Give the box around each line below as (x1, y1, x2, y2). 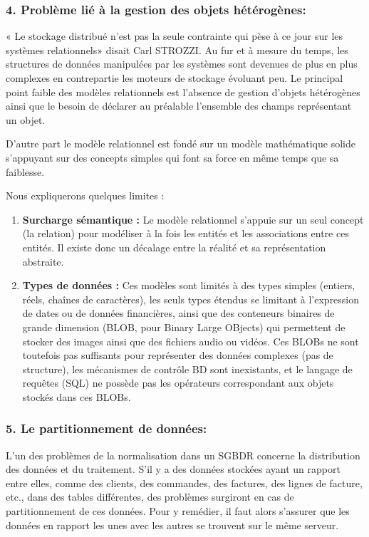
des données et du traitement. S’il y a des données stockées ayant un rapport (6, 462, 341, 476)
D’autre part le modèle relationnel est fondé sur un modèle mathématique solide (6, 136, 355, 151)
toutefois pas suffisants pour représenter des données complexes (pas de (22, 348, 333, 363)
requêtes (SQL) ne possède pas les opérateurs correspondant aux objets (22, 375, 334, 390)
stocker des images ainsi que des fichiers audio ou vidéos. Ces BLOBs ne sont (22, 333, 359, 348)
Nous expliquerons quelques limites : (6, 188, 165, 203)
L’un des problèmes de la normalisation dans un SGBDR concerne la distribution (6, 447, 360, 462)
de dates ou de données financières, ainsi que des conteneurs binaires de (22, 306, 335, 320)
